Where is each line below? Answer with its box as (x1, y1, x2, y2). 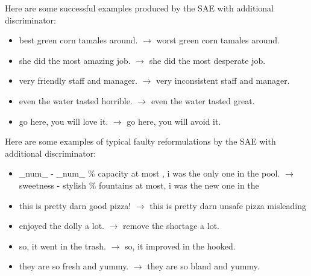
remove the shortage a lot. (123, 219, 220, 232)
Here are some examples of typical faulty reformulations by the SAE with (5, 135, 276, 148)
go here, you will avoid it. (127, 114, 221, 127)
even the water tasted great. (151, 94, 255, 107)
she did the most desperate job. (149, 54, 266, 66)
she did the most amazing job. (19, 54, 131, 66)
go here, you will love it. (19, 114, 108, 127)
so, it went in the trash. (19, 239, 106, 252)
